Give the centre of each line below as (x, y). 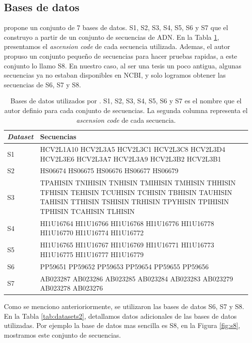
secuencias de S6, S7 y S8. (43, 84)
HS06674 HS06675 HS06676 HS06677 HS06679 (109, 171)
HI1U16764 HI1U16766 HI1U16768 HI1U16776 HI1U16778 (127, 223)
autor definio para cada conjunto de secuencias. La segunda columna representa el (126, 110)
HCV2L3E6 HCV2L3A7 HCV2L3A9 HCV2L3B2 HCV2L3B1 (131, 158)
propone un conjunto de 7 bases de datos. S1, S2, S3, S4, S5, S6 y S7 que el (116, 27)
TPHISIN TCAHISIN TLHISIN (87, 211)
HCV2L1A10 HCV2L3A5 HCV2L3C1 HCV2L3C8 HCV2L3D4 (133, 149)
